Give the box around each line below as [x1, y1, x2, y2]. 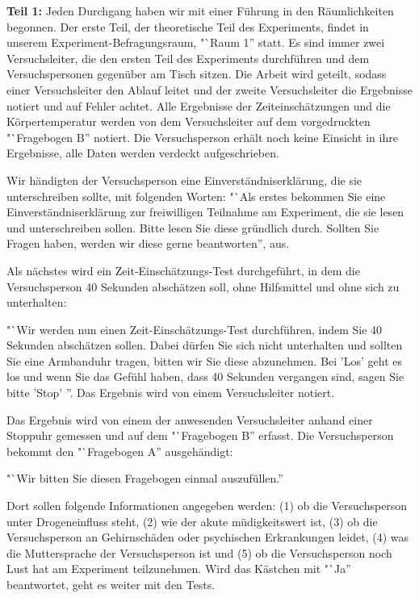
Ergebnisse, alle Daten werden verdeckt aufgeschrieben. [6, 144, 279, 161]
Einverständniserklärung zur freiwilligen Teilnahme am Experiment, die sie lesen [6, 203, 404, 220]
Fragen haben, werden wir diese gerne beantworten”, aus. [6, 235, 290, 252]
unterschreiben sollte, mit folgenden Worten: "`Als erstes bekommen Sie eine [6, 187, 386, 204]
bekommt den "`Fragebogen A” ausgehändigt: [6, 442, 233, 459]
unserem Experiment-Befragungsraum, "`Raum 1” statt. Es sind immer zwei [6, 34, 385, 51]
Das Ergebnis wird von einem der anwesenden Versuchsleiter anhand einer [6, 411, 373, 428]
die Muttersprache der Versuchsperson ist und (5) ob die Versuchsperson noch [6, 544, 392, 561]
